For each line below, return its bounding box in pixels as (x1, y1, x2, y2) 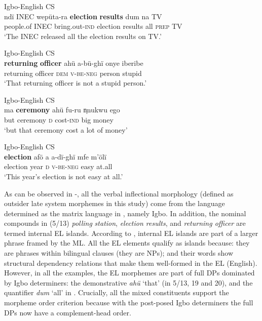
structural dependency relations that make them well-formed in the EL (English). (4, 257, 257, 268)
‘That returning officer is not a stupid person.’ (4, 77, 147, 88)
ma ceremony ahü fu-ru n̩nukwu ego (4, 104, 120, 115)
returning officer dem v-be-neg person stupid (4, 67, 142, 78)
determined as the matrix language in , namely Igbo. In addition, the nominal (4, 208, 246, 218)
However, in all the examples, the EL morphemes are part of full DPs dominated (4, 267, 255, 278)
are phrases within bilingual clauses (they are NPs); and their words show (4, 248, 234, 258)
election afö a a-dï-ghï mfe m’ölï (4, 151, 106, 162)
